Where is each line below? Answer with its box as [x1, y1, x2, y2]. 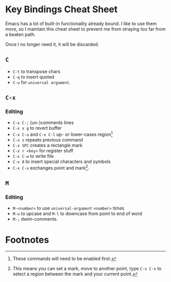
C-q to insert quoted [12, 74, 54, 80]
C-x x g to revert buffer [12, 125, 62, 131]
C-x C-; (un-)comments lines [12, 120, 74, 126]
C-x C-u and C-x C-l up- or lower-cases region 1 [12, 130, 113, 137]
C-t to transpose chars [12, 68, 61, 75]
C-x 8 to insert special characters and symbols [12, 158, 111, 165]
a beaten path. [5, 31, 36, 37]
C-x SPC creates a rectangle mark [12, 142, 83, 149]
